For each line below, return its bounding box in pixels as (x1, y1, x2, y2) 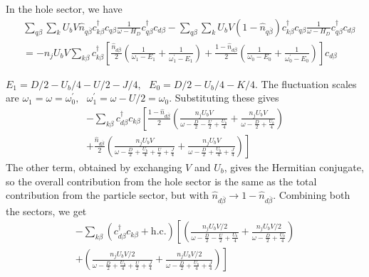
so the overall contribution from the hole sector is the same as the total (6, 173, 317, 188)
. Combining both (273, 188, 350, 202)
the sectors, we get (6, 203, 87, 218)
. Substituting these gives (169, 90, 279, 105)
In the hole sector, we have (6, 1, 123, 16)
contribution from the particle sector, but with (6, 188, 209, 202)
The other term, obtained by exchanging (6, 159, 182, 174)
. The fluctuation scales (255, 76, 357, 91)
